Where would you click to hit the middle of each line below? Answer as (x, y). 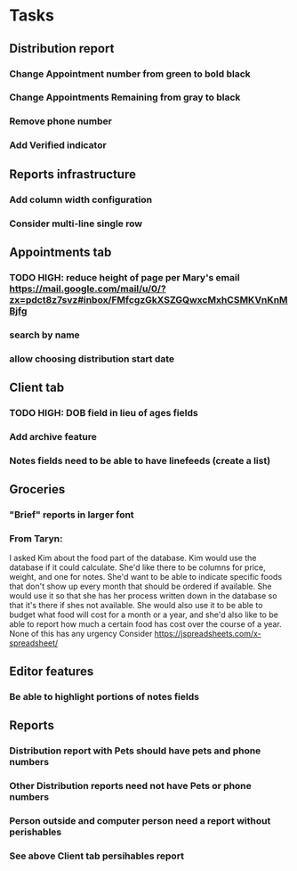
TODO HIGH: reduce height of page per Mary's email (124, 277)
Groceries (37, 489)
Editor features (52, 671)
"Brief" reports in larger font (72, 515)
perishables (36, 832)
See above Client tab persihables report (97, 856)
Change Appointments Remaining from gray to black (125, 97)
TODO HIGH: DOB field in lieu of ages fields (104, 412)
